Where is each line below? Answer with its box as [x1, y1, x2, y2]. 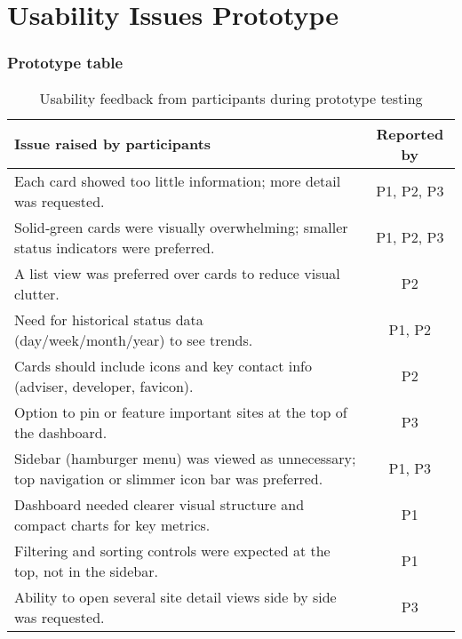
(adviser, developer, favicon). [14, 375, 194, 396]
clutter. [14, 283, 60, 304]
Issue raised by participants [14, 133, 211, 155]
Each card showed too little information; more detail [14, 170, 341, 191]
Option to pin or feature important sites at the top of [14, 401, 347, 422]
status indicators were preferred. [14, 236, 215, 258]
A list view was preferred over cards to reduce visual [14, 262, 340, 284]
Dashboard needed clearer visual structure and [14, 493, 305, 515]
